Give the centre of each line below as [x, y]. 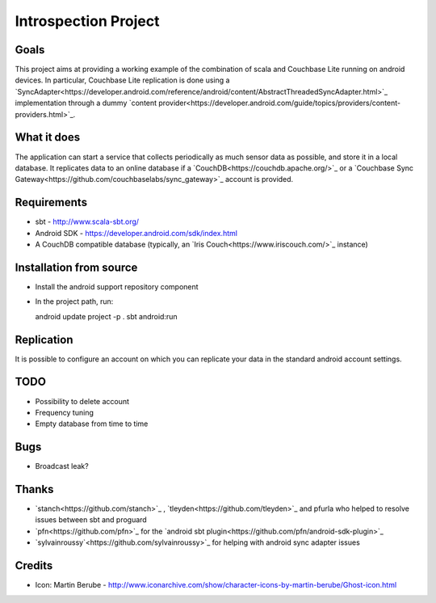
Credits [34, 566]
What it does [48, 137]
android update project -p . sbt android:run [106, 316]
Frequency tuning [65, 412]
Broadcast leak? [62, 466]
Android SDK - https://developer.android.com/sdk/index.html [136, 233]
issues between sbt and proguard [91, 520]
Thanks [34, 489]
